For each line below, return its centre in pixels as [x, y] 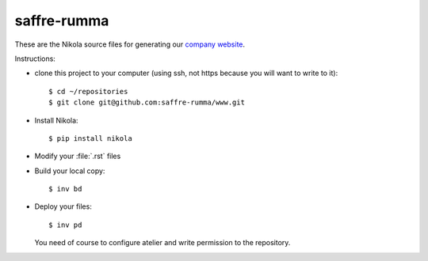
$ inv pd [65, 225]
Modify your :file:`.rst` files [78, 156]
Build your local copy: [70, 171]
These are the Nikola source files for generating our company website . [130, 44]
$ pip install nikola [90, 138]
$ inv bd [65, 189]
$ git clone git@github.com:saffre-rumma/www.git [147, 102]
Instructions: [35, 59]
